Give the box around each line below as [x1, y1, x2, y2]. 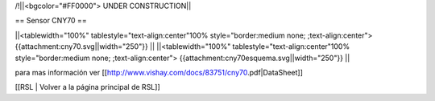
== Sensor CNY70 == [14, 16, 88, 26]
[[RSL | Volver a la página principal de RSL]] [14, 83, 160, 92]
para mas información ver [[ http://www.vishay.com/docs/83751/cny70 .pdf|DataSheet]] [14, 67, 304, 77]
